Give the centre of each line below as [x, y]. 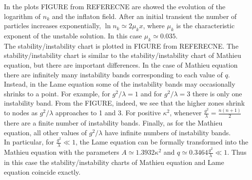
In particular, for [29, 142]
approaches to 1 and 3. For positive [108, 113]
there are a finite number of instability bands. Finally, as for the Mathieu [113, 123]
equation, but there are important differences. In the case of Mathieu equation [121, 64]
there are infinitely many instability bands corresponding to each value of [113, 74]
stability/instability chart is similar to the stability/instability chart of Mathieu [123, 55]
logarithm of [22, 16]
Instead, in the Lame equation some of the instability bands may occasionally [120, 84]
